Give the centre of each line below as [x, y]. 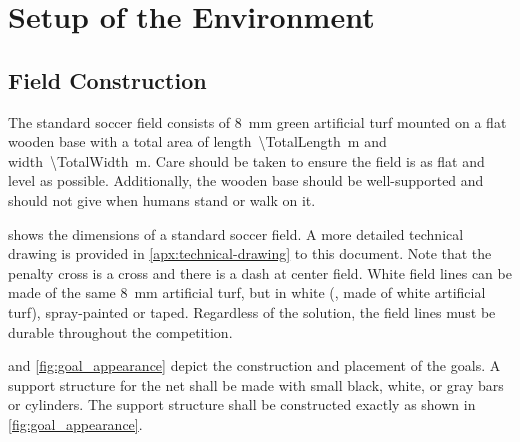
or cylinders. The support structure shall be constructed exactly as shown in [242, 404]
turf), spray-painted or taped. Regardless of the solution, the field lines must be [252, 311]
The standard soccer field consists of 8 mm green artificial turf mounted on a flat [257, 121]
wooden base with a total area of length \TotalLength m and [197, 141]
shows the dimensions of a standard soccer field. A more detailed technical [236, 233]
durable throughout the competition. [120, 331]
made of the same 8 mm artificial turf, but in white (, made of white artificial [247, 292]
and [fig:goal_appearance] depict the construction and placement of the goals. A [254, 365]
